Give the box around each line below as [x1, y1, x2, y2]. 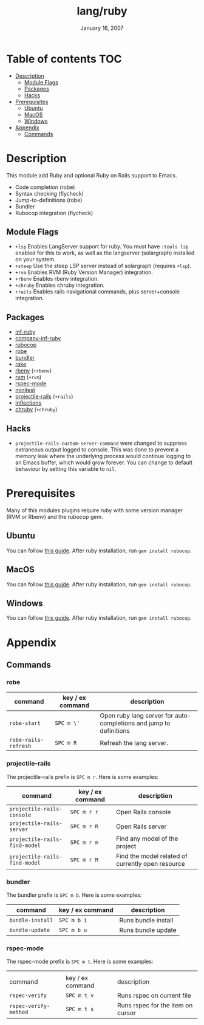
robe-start [9, 720, 41, 727]
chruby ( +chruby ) [15, 406, 58, 413]
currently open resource [116, 859, 185, 868]
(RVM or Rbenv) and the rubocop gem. [6, 513, 103, 520]
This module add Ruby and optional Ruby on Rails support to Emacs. [6, 171, 177, 179]
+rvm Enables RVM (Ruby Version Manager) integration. [15, 269, 154, 276]
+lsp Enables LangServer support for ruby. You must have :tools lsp [15, 243, 189, 250]
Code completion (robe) [15, 183, 75, 191]
